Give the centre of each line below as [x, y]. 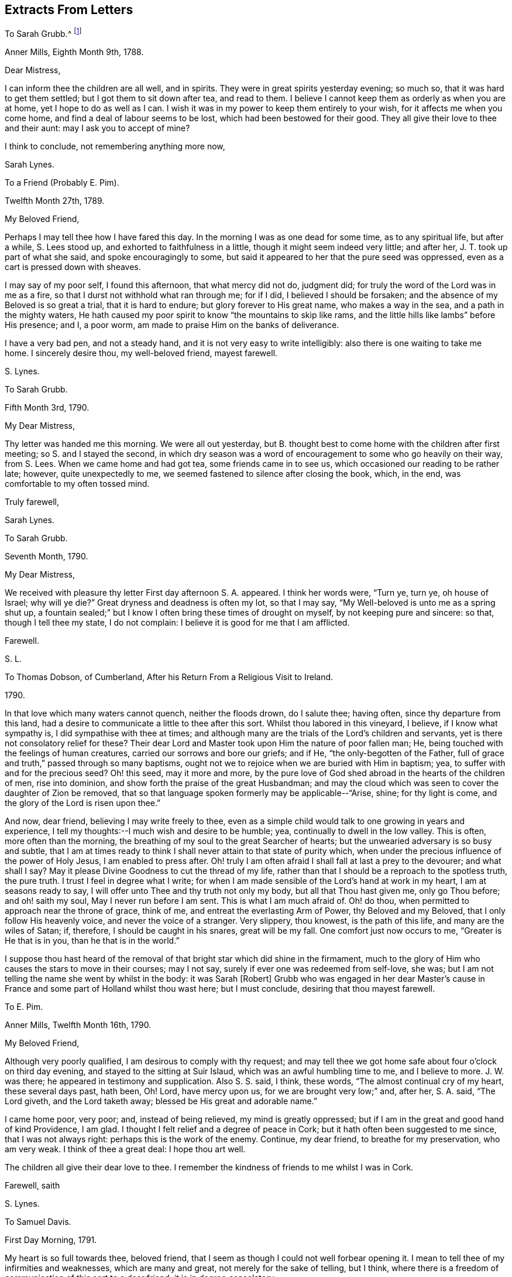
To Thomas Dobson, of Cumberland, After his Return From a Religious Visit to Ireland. [169, 677]
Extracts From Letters [69, 10]
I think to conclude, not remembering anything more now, [115, 146]
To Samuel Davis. [38, 1222]
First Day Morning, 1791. [51, 1240]
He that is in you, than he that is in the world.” [92, 941]
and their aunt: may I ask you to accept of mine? [97, 128]
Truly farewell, [32, 502]
